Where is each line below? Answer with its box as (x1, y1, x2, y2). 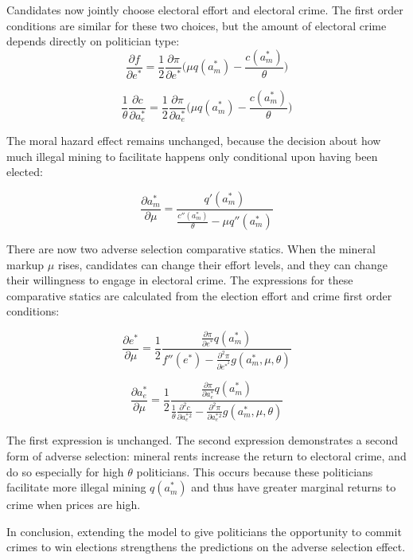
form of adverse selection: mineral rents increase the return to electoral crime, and (6, 447, 407, 464)
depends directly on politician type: (6, 33, 180, 49)
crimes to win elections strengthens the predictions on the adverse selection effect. (6, 538, 406, 555)
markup (6, 256, 45, 272)
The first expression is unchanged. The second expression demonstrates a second (6, 432, 399, 448)
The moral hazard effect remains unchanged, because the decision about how (6, 132, 381, 149)
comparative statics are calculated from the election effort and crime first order (6, 287, 392, 303)
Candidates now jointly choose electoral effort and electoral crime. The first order (6, 2, 403, 18)
